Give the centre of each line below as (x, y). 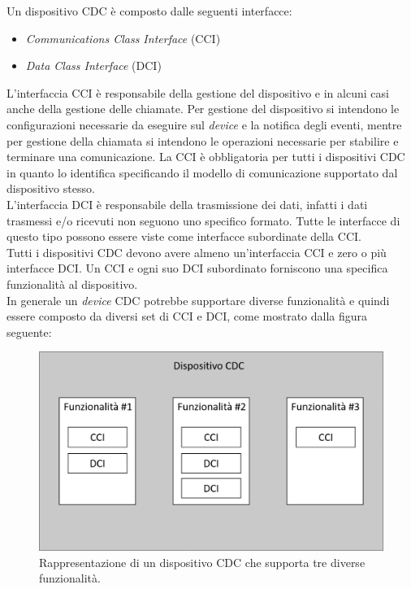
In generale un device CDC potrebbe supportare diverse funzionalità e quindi (198, 300)
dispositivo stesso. (51, 188)
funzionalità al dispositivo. (72, 284)
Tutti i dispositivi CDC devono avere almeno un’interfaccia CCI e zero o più (197, 252)
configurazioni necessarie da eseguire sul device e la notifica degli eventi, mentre (204, 124)
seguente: (29, 332)
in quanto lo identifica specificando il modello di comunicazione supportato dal (202, 172)
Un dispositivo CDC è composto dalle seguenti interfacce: (149, 11)
